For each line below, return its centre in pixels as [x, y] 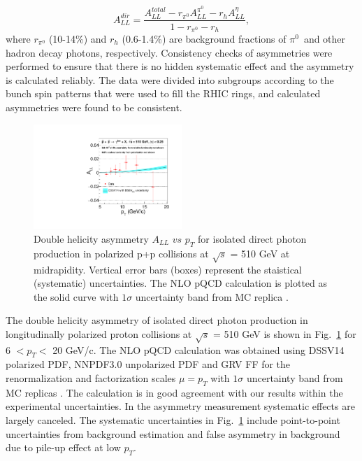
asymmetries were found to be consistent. [94, 107]
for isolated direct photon [252, 238]
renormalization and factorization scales [91, 378]
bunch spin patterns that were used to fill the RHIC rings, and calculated [163, 93]
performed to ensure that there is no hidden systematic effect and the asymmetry [180, 66]
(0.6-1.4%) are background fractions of [204, 38]
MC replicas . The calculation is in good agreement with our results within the [174, 392]
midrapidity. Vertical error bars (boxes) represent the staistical [168, 269]
